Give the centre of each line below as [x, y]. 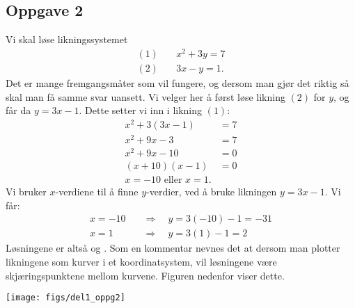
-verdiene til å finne [97, 192]
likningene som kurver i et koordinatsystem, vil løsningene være [141, 261]
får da [18, 110]
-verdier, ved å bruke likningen [212, 192]
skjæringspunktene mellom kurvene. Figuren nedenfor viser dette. [145, 275]
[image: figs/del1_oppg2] [65, 298]
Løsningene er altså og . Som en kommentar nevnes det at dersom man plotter [173, 248]
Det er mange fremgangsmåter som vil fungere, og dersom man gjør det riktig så [177, 82]
